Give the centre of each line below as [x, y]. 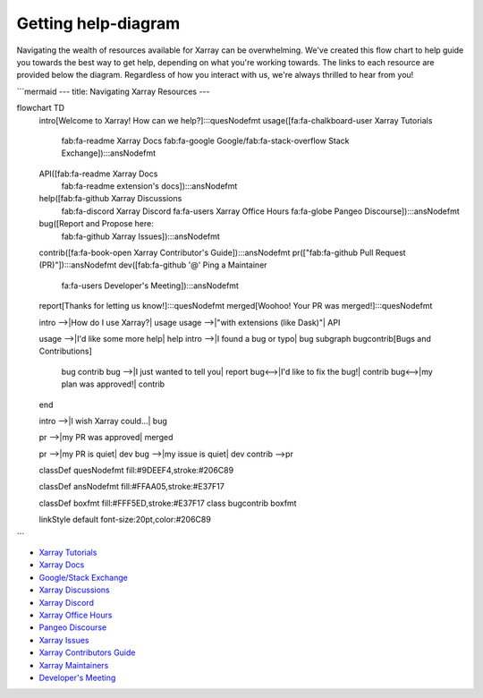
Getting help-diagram [98, 23]
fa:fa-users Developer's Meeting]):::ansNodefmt [150, 285]
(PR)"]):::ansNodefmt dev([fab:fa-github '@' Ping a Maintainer [153, 265]
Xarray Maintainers [74, 665]
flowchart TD [41, 108]
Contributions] [66, 351]
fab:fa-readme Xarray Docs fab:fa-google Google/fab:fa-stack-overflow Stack [205, 140]
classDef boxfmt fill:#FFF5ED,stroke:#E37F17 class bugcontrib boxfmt [168, 503]
